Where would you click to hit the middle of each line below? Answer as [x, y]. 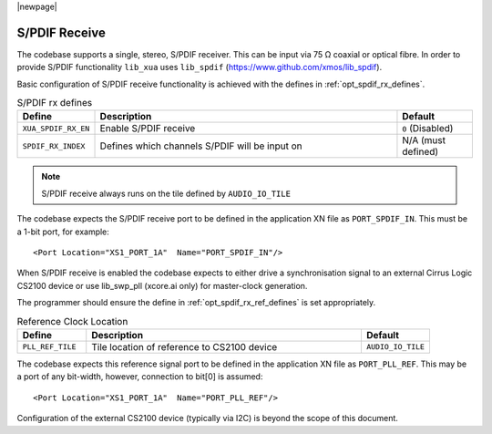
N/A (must [424, 140]
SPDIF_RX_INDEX [54, 146]
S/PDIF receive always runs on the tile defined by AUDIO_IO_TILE [166, 193]
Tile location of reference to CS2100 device [184, 346]
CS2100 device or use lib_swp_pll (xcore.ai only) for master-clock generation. [162, 285]
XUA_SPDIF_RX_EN [56, 128]
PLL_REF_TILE [49, 347]
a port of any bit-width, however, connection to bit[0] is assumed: [140, 377]
